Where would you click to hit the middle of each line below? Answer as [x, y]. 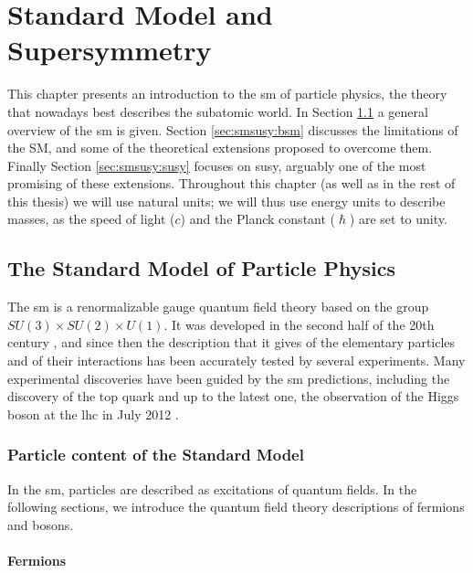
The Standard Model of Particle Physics [201, 268]
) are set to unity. [398, 219]
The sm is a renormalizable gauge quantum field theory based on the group [218, 307]
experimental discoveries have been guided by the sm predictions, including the [229, 378]
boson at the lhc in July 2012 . [93, 414]
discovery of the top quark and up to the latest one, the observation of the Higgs [233, 396]
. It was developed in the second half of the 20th [299, 324]
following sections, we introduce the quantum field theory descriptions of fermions [236, 507]
